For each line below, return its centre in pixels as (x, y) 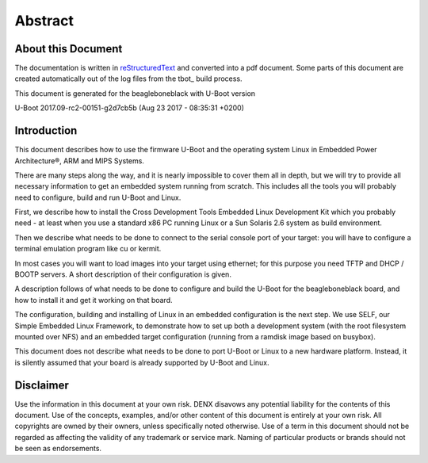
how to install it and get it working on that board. (94, 300)
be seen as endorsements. (58, 449)
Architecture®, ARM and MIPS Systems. (79, 161)
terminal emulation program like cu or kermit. (88, 249)
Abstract (44, 21)
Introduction (46, 131)
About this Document (69, 49)
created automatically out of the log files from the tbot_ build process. (128, 78)
